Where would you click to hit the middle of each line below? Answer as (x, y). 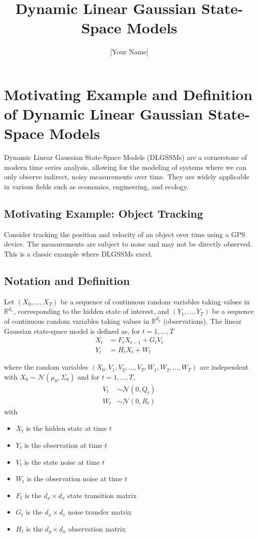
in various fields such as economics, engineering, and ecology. (96, 186)
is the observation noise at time (75, 478)
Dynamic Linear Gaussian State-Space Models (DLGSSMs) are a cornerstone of (126, 157)
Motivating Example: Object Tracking (104, 213)
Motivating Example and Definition (128, 94)
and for (88, 376)
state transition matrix (102, 495)
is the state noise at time (62, 462)
